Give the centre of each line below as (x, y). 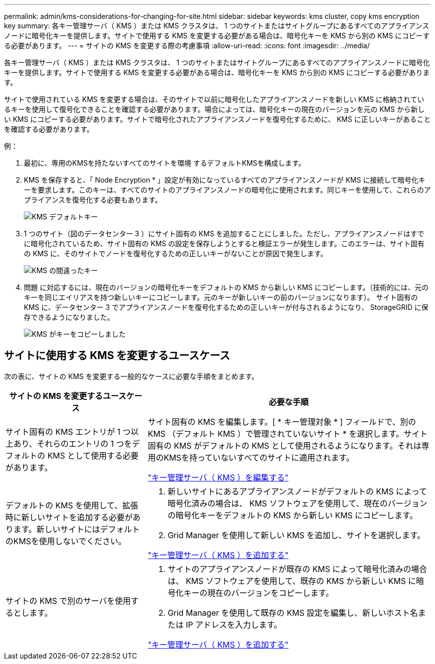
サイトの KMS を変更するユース (68, 396)
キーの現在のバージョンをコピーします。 (258, 593)
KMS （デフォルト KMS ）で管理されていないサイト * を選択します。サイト (288, 433)
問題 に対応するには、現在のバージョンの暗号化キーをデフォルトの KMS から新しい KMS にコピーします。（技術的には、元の (226, 287)
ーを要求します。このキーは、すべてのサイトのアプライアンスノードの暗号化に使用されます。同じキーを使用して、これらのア (227, 190)
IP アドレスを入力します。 (234, 624)
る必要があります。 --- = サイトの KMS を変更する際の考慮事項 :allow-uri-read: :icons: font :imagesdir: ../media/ (187, 46)
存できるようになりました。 (69, 317)
